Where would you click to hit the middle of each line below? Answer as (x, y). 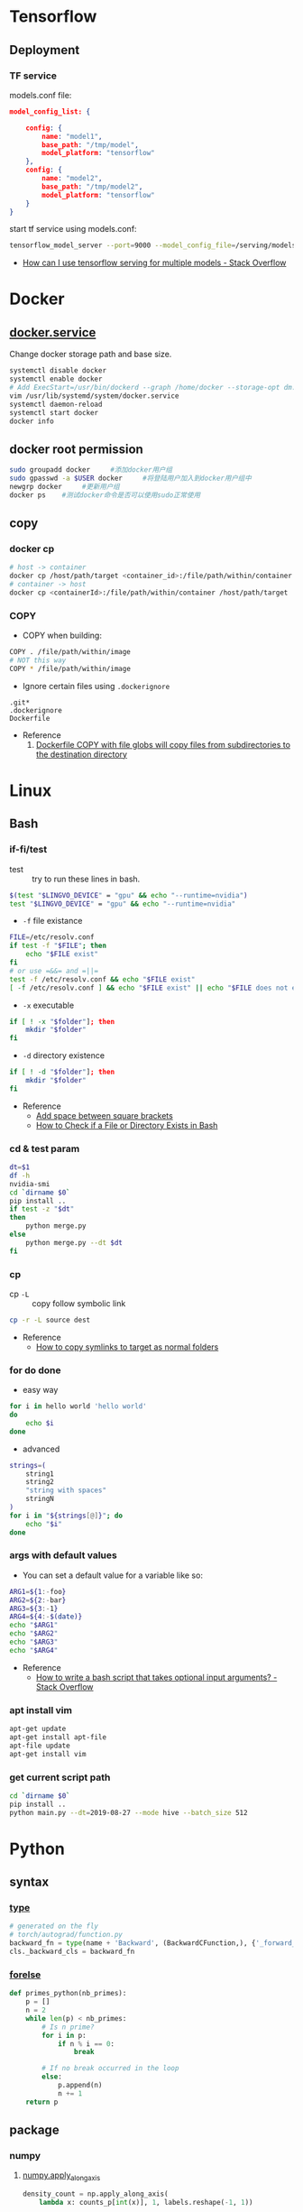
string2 (40, 1482)
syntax (29, 1882)
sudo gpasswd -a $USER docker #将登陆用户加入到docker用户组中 (131, 479)
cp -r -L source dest (50, 1320)
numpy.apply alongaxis (61, 2176)
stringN (40, 1499)
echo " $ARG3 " (34, 1642)
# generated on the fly (54, 1926)
